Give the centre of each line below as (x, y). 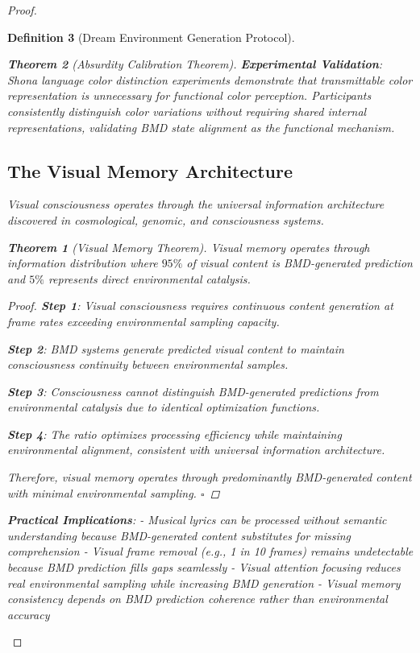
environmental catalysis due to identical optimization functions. (164, 407)
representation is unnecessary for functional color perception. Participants (189, 95)
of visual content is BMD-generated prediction (299, 263)
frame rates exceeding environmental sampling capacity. (143, 321)
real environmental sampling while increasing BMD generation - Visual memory (204, 583)
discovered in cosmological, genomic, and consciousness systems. (166, 219)
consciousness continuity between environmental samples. (148, 364)
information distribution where (83, 263)
